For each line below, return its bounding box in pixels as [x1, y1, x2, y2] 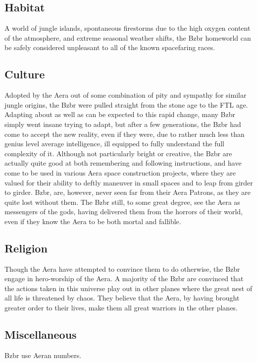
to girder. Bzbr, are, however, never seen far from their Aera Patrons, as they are [4, 187, 251, 197]
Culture [4, 66, 45, 82]
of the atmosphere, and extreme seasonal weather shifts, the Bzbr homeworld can [4, 32, 251, 43]
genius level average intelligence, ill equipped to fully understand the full [4, 138, 224, 149]
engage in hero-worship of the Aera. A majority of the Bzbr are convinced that [4, 273, 244, 284]
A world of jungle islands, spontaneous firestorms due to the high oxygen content [4, 23, 251, 33]
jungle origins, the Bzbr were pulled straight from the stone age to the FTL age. [4, 99, 248, 110]
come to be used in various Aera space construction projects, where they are [4, 167, 236, 178]
